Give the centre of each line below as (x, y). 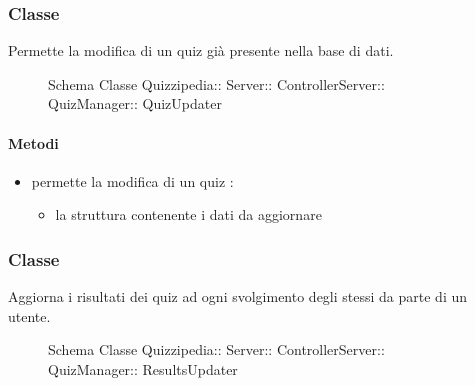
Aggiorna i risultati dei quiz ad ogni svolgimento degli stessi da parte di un (238, 296)
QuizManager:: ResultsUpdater (143, 368)
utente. (29, 315)
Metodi (33, 142)
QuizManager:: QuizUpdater (135, 103)
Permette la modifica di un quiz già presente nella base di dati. (201, 50)
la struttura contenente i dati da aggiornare (188, 214)
